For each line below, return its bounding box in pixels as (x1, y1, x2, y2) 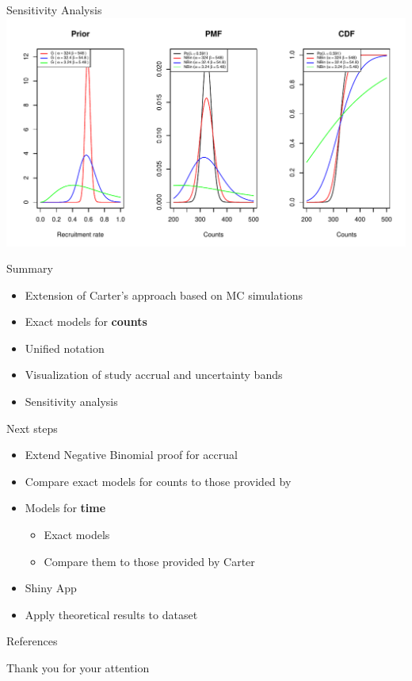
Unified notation (25, 339, 105, 356)
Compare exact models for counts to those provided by (25, 472, 292, 489)
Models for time (25, 499, 106, 516)
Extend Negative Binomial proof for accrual (25, 446, 238, 463)
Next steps (6, 419, 58, 436)
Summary (6, 260, 53, 277)
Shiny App (25, 580, 77, 596)
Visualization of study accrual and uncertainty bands (25, 366, 283, 383)
